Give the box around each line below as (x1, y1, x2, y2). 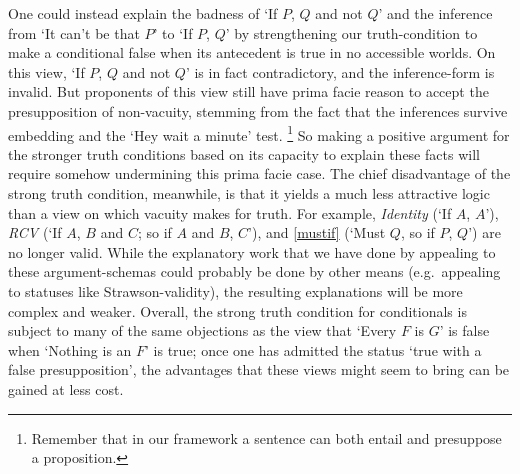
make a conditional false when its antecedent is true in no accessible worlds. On (8, 42, 496, 63)
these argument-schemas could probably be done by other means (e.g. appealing (8, 261, 501, 282)
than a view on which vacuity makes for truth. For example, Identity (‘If (8, 202, 452, 223)
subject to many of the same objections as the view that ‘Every (8, 320, 397, 341)
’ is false (439, 320, 490, 341)
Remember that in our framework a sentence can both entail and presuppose (31, 427, 502, 448)
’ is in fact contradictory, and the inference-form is (185, 61, 495, 82)
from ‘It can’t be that (8, 22, 140, 43)
